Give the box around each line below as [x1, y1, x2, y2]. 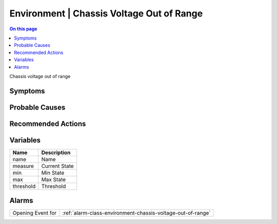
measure [12, 162, 34, 170]
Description [41, 149, 71, 156]
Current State [41, 162, 74, 170]
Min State [41, 169, 65, 176]
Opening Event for [12, 210, 57, 217]
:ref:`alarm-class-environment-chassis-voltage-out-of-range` [62, 210, 211, 217]
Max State [41, 176, 66, 183]
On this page [9, 26, 37, 32]
